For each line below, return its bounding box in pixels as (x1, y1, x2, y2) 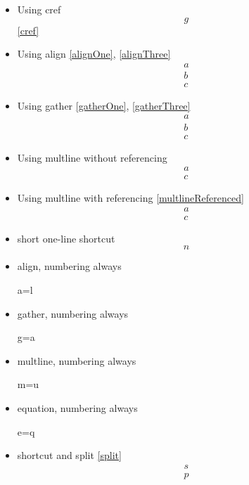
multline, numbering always (17, 353, 136, 368)
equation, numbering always (17, 401, 138, 415)
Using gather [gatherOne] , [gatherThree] (17, 98, 191, 112)
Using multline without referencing (17, 150, 167, 164)
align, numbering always (17, 259, 122, 273)
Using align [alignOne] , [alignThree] (17, 46, 171, 61)
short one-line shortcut (17, 231, 115, 245)
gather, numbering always (17, 306, 129, 321)
